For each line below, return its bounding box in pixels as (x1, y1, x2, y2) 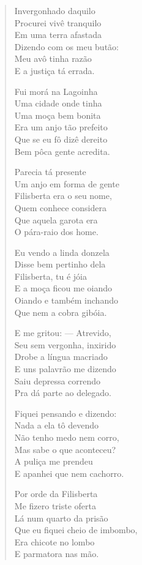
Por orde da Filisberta (14, 487, 98, 500)
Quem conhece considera (14, 201, 107, 214)
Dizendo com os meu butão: (14, 40, 119, 53)
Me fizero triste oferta (14, 499, 96, 512)
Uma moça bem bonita (14, 108, 101, 121)
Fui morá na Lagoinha (14, 84, 98, 97)
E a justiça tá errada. (14, 64, 95, 77)
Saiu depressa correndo (14, 374, 101, 387)
